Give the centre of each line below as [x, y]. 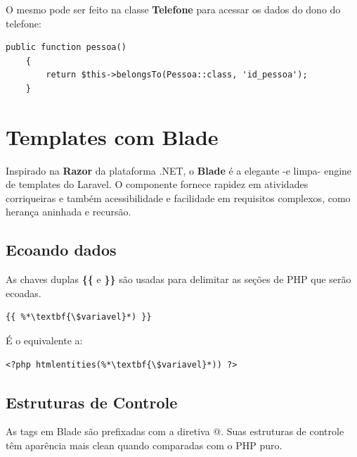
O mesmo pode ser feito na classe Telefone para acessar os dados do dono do [173, 9]
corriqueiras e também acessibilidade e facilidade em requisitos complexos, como [178, 198]
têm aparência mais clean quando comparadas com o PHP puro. [144, 445]
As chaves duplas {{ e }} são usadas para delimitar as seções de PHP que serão [178, 279]
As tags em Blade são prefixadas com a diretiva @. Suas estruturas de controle [175, 431]
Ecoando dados [61, 250]
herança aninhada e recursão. [69, 212]
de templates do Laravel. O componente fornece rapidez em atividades [157, 184]
